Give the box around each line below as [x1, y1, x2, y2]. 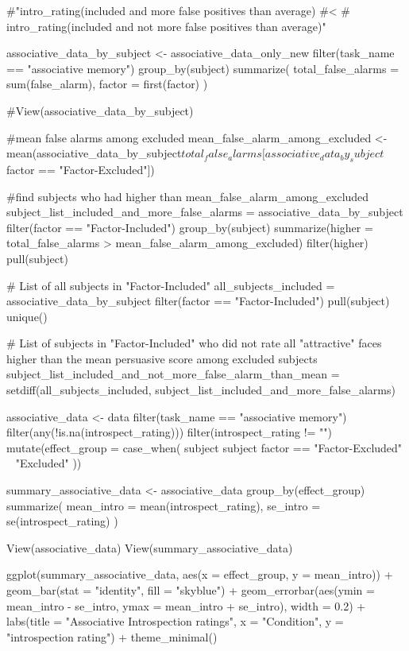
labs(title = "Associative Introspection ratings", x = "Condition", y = [6, 613, 344, 630]
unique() [6, 308, 48, 324]
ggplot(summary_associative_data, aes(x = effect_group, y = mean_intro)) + [6, 566, 393, 583]
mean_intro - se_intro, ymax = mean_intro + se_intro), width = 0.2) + [6, 597, 366, 614]
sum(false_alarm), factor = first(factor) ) [6, 76, 208, 92]
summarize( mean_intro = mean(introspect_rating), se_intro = [6, 497, 321, 513]
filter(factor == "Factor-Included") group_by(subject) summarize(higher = [6, 219, 373, 235]
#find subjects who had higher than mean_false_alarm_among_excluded [6, 188, 369, 204]
